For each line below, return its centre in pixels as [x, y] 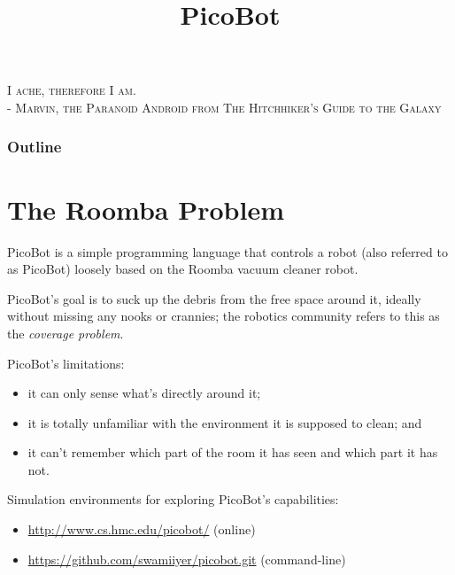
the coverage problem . [66, 333]
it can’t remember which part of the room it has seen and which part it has [233, 452]
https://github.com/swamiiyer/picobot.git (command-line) [187, 559]
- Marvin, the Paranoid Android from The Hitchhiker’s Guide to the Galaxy [224, 107]
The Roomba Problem [146, 209]
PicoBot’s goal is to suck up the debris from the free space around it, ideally [214, 298]
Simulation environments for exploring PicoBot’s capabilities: [173, 499]
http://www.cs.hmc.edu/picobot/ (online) [142, 529]
